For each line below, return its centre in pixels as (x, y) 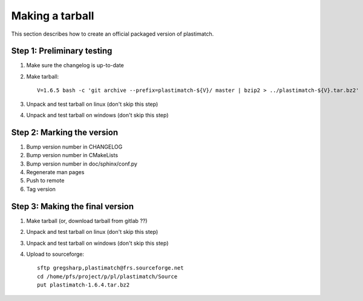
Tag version (41, 189)
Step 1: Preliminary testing (62, 51)
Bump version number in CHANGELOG (74, 147)
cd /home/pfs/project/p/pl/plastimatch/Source (107, 276)
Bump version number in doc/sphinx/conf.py (82, 164)
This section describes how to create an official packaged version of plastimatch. (113, 34)
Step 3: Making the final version (73, 206)
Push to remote (45, 181)
